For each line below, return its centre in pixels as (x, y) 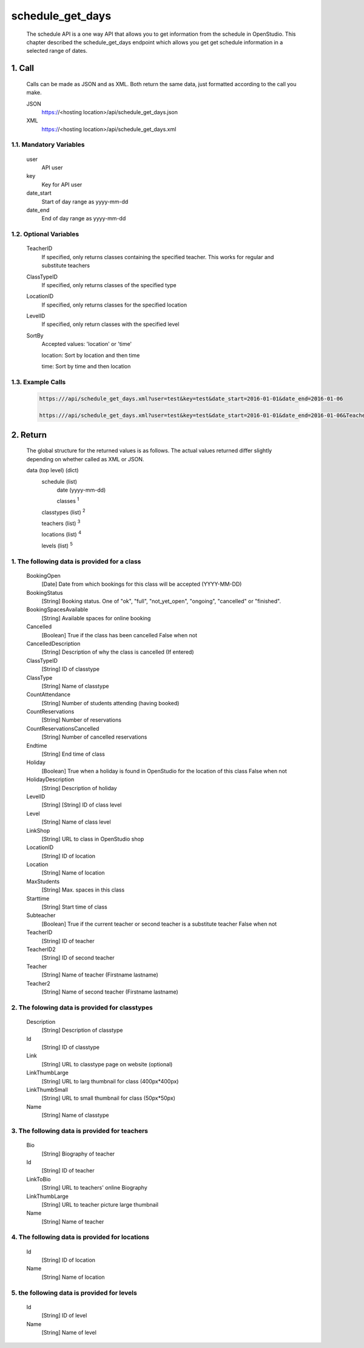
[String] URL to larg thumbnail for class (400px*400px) (110, 1081)
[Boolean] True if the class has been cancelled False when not (119, 635)
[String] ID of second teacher (78, 958)
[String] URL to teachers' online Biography (95, 1188)
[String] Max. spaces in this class (83, 890)
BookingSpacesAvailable (57, 609)
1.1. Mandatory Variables (48, 144)
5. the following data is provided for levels (74, 1293)
